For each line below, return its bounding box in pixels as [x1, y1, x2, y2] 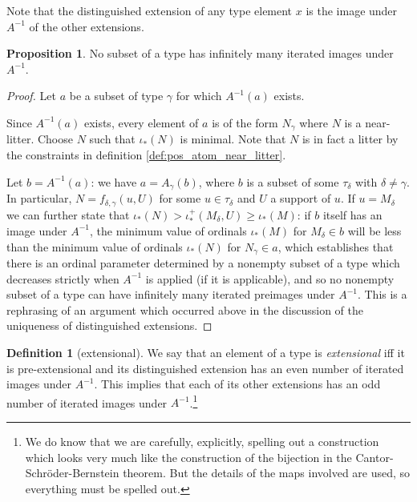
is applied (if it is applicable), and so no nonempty [145, 270, 395, 287]
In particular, [6, 190, 72, 207]
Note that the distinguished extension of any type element [6, 2, 293, 18]
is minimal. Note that [180, 131, 286, 147]
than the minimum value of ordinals [6, 238, 183, 255]
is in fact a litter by [302, 131, 399, 147]
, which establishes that [277, 238, 394, 255]
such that [89, 131, 136, 147]
